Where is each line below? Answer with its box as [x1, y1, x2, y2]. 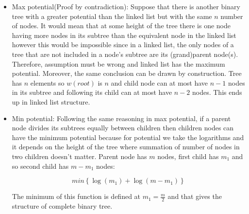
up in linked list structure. [12, 96, 90, 107]
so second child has [12, 160, 69, 171]
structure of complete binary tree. [12, 200, 113, 211]
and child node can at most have [111, 77, 208, 88]
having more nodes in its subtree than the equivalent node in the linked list [12, 30, 236, 40]
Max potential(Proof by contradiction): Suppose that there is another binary [12, 1, 240, 11]
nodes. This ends [192, 87, 242, 97]
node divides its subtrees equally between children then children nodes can [12, 123, 234, 133]
